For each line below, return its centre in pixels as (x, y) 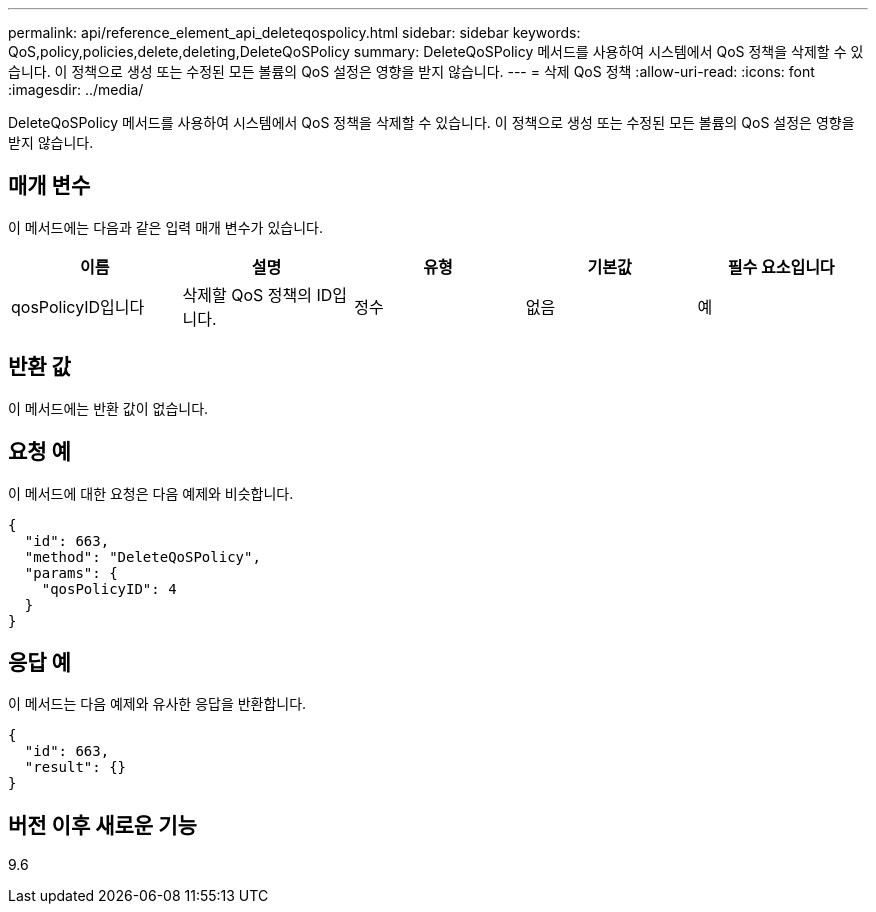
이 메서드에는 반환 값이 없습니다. (108, 408)
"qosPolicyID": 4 (109, 588)
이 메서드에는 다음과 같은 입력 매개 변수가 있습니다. (165, 227)
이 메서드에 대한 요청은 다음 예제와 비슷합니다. (151, 493)
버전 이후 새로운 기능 (102, 825)
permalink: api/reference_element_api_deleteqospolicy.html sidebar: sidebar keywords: (294, 32)
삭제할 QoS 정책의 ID (257, 294)
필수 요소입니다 (781, 266)
